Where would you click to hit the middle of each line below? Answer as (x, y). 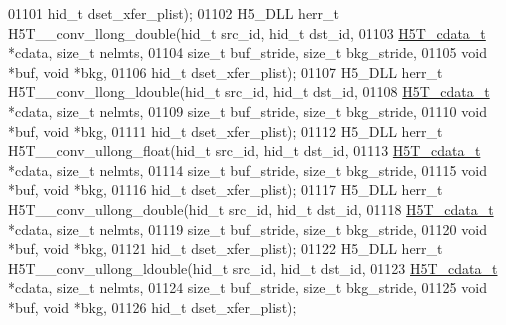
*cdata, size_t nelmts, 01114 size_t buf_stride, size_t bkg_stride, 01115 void (247, 169)
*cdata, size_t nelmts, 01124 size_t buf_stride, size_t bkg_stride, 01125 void (247, 287)
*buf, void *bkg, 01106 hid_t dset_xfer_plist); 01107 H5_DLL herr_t (225, 71)
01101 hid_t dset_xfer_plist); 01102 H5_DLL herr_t (174, 13)
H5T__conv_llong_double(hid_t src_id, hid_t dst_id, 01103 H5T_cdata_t (247, 32)
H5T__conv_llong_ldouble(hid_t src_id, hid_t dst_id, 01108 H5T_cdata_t (249, 91)
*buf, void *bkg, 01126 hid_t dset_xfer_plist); (152, 306)
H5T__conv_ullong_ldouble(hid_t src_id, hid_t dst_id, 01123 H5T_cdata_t (253, 267)
